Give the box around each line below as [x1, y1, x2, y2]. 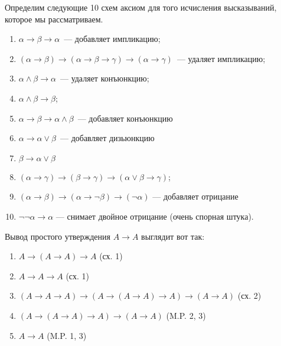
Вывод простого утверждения [5, 230, 110, 242]
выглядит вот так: [141, 230, 205, 242]
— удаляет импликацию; [177, 52, 266, 64]
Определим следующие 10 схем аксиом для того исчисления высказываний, [5, 1, 277, 13]
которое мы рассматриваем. [5, 12, 103, 25]
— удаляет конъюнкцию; [60, 72, 149, 84]
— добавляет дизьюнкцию [60, 132, 155, 144]
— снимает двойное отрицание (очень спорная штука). [55, 210, 254, 222]
